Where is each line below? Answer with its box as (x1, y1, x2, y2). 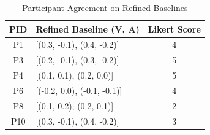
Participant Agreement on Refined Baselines (22, 1, 188, 13)
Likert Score (148, 22, 201, 35)
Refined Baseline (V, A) (36, 22, 140, 35)
